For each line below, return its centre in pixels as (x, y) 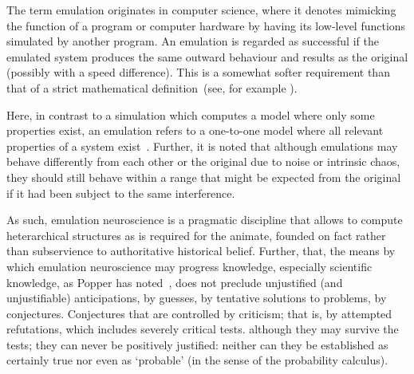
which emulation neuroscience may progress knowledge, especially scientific (189, 266)
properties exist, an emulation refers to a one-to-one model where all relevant (195, 130)
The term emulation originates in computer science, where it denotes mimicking (201, 10)
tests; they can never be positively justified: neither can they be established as (197, 344)
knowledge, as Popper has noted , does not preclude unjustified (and (175, 282)
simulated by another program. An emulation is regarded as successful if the (193, 41)
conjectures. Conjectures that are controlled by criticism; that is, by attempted (199, 313)
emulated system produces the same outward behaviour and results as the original (207, 56)
